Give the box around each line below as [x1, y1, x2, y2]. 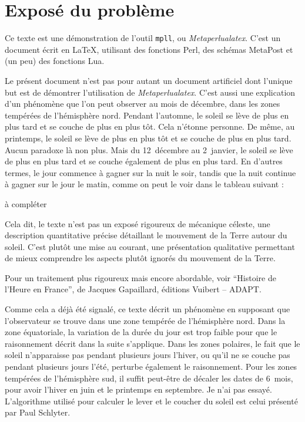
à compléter [5, 197, 47, 210]
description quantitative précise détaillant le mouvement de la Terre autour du [5, 229, 287, 241]
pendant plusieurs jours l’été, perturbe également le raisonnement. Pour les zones [5, 360, 297, 373]
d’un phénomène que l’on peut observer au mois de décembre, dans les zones [5, 97, 280, 110]
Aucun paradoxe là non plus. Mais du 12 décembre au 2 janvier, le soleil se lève [5, 143, 293, 156]
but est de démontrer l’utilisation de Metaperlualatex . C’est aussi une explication [5, 86, 296, 98]
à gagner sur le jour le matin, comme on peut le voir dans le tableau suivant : [5, 178, 284, 190]
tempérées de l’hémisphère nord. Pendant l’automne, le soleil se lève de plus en [5, 109, 289, 121]
